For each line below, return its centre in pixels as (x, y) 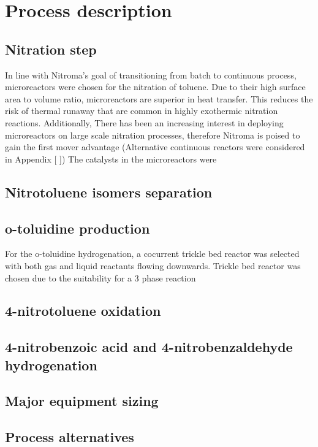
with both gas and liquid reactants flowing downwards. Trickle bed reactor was (153, 265)
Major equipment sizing (82, 401)
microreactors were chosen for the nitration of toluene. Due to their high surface (155, 87)
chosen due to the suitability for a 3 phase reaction (100, 277)
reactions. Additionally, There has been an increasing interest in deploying (144, 122)
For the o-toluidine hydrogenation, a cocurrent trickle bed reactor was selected (152, 254)
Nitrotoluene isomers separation (109, 192)
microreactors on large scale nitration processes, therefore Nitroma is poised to (153, 135)
